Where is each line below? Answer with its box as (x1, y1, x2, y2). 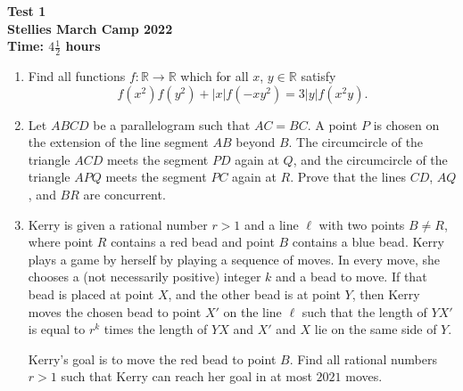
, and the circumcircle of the (293, 150, 448, 168)
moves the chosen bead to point (28, 302, 202, 321)
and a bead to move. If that (276, 267, 427, 286)
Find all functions (28, 67, 126, 86)
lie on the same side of (314, 320, 437, 338)
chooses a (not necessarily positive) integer (28, 267, 261, 286)
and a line (244, 215, 299, 233)
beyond (236, 133, 276, 151)
